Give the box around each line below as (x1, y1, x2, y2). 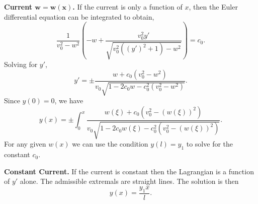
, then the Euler (189, 2, 238, 12)
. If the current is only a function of (72, 2, 183, 12)
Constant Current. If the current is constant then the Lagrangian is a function (4, 166, 254, 176)
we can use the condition (72, 139, 148, 149)
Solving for (4, 59, 38, 70)
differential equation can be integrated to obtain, (4, 11, 154, 22)
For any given (4, 139, 46, 149)
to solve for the (186, 139, 233, 149)
